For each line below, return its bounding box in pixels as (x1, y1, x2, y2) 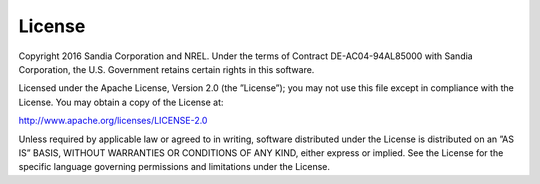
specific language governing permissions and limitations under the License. (18, 161, 330, 173)
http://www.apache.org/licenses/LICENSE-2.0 (18, 115, 208, 127)
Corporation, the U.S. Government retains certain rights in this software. (18, 63, 315, 75)
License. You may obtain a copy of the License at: (18, 96, 224, 108)
